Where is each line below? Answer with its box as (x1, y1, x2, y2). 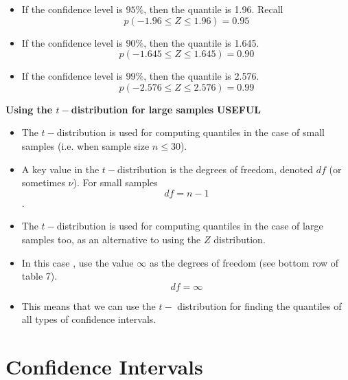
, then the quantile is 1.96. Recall (143, 2, 283, 16)
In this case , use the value (21, 255, 134, 269)
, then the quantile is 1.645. (143, 35, 259, 49)
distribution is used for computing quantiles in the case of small (56, 125, 325, 139)
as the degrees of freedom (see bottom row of (149, 255, 339, 269)
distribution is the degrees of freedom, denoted (117, 161, 314, 176)
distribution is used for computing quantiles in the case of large (56, 219, 323, 233)
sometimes (21, 175, 65, 190)
